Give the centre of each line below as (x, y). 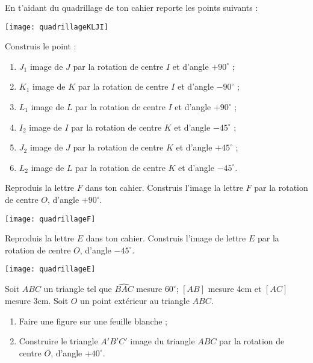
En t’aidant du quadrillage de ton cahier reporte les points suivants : (132, 7)
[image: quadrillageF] (50, 219)
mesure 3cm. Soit (37, 300)
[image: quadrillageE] (50, 269)
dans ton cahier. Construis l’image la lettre (164, 188)
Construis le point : (41, 46)
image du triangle (163, 341)
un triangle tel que (78, 289)
